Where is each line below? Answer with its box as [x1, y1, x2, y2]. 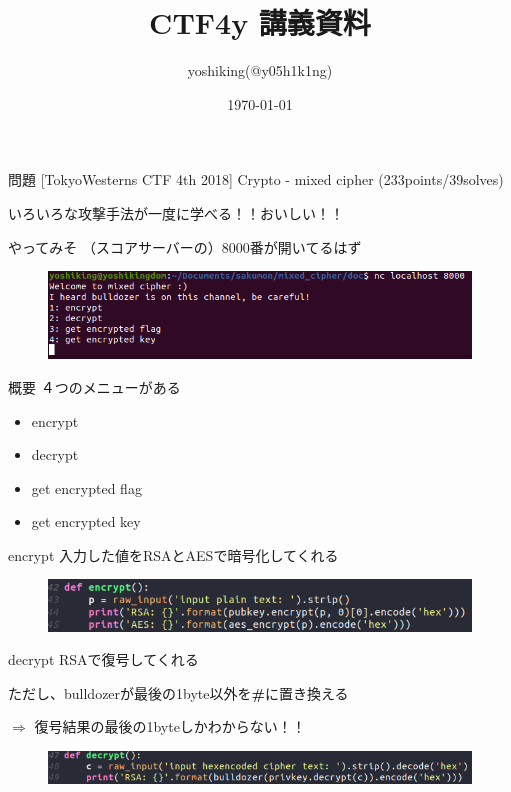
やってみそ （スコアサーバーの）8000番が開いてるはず [8, 236, 362, 257]
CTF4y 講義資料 [149, 2, 371, 43]
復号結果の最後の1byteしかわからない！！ [34, 716, 306, 737]
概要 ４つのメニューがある [8, 376, 181, 397]
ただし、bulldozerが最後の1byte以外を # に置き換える [8, 682, 349, 703]
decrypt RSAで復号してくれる [8, 649, 199, 670]
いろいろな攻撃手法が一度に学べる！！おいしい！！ [8, 202, 344, 223]
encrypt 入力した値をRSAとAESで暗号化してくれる [8, 544, 339, 565]
